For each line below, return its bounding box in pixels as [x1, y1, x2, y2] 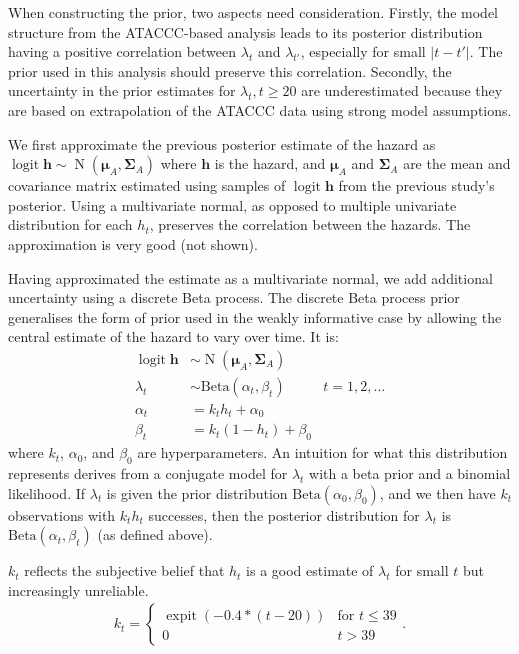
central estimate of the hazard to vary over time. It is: [8, 326, 339, 347]
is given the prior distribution [106, 482, 288, 503]
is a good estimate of [246, 560, 374, 581]
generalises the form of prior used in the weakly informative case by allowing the [8, 306, 502, 327]
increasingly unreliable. [8, 579, 149, 600]
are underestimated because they [301, 80, 503, 101]
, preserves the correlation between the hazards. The [149, 214, 471, 235]
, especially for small [300, 41, 426, 62]
